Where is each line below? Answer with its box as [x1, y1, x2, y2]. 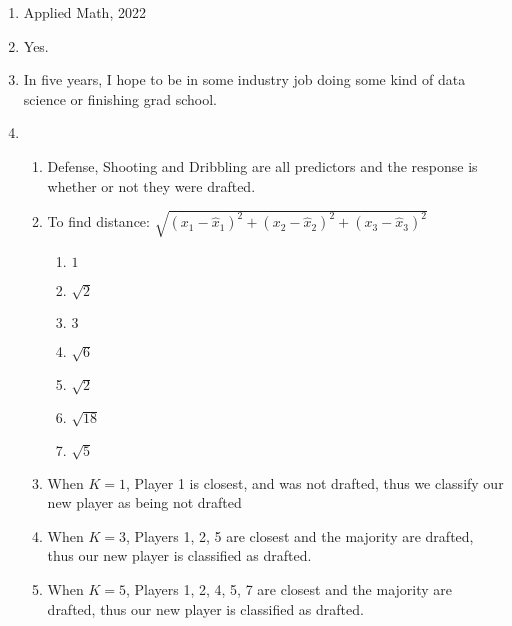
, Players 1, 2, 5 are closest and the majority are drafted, [125, 525, 474, 546]
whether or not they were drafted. [47, 175, 256, 196]
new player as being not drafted [47, 492, 242, 513]
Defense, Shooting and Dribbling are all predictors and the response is [47, 155, 478, 176]
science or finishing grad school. [23, 88, 217, 109]
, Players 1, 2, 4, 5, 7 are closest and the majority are [125, 578, 453, 599]
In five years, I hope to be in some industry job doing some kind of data [23, 69, 466, 90]
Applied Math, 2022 [23, 2, 146, 22]
